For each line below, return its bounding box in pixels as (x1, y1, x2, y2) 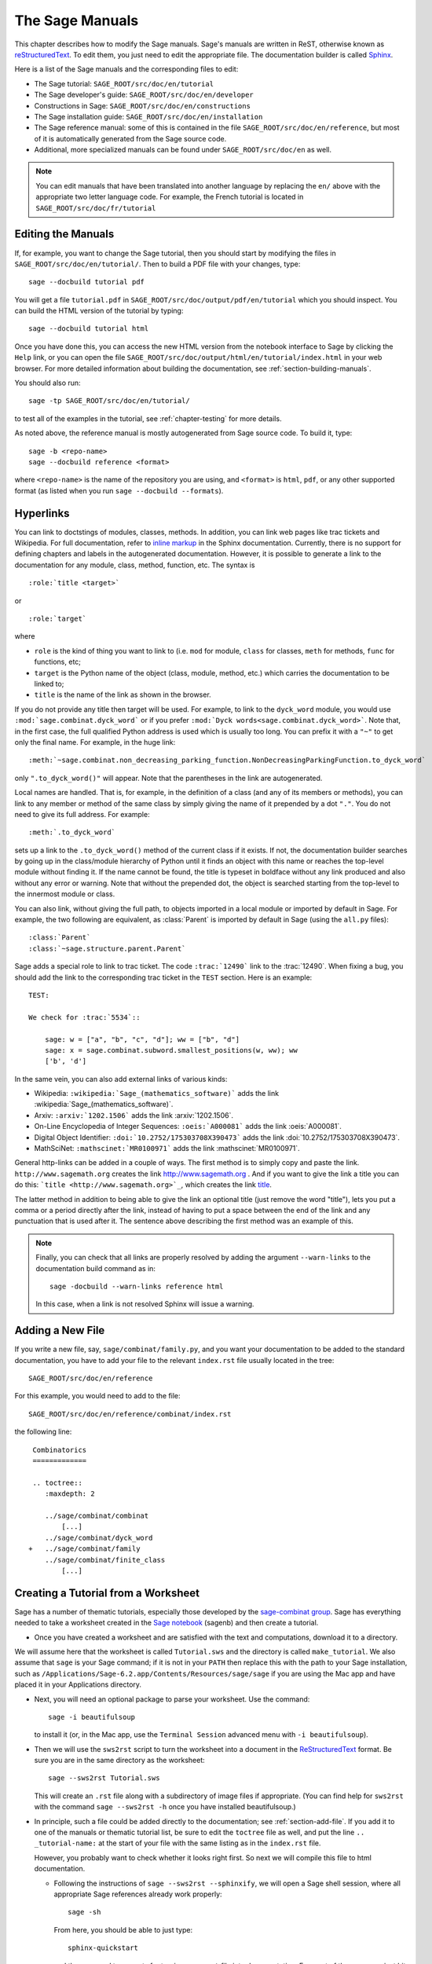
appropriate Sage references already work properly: (53, 1889, 223, 1899)
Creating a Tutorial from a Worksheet (14, 1586, 200, 1599)
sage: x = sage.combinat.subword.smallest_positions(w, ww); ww (44, 1046, 298, 1054)
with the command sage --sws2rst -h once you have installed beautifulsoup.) (34, 1802, 296, 1812)
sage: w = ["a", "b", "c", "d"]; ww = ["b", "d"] (44, 1035, 240, 1044)
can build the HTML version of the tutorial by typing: (14, 306, 184, 316)
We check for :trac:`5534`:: (28, 1013, 141, 1021)
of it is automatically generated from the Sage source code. (34, 134, 227, 143)
